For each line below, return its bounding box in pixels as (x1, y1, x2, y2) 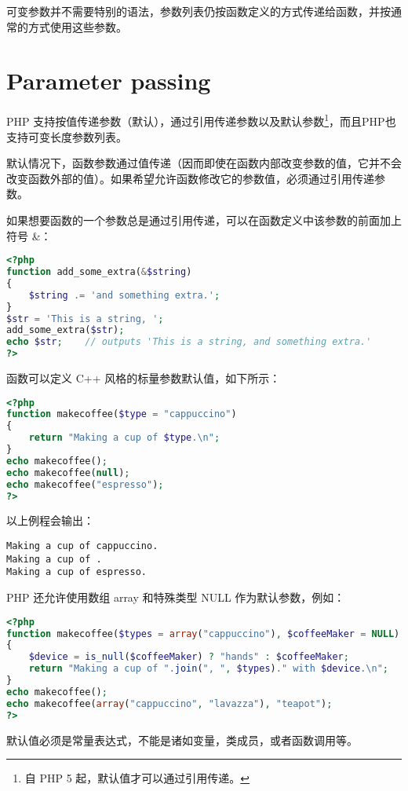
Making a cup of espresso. (6, 566, 147, 578)
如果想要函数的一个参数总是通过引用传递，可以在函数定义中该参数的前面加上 (6, 211, 402, 228)
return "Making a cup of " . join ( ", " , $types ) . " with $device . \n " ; (28, 663, 388, 675)
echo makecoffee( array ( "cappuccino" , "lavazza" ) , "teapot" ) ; (6, 698, 333, 709)
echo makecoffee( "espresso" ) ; (6, 478, 164, 490)
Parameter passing (6, 64, 211, 97)
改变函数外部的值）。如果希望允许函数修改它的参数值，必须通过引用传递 (6, 170, 374, 186)
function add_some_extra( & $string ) (6, 266, 192, 277)
